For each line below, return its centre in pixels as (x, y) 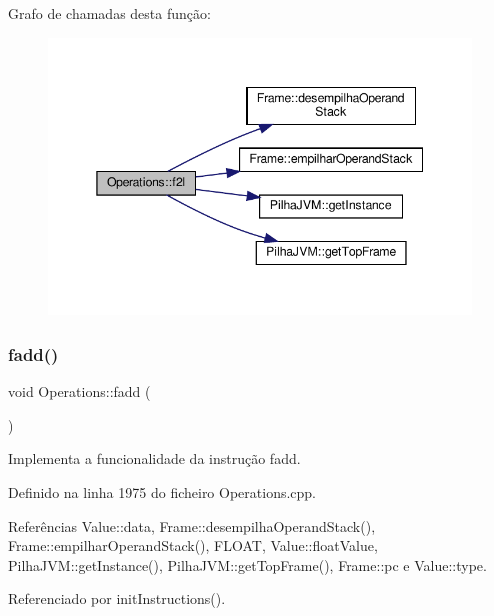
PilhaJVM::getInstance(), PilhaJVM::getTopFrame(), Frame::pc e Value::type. (247, 564)
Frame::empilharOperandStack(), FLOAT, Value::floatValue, (193, 545)
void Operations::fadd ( (79, 391)
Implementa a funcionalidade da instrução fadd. (154, 458)
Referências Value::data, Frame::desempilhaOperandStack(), (192, 525)
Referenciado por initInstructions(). (117, 598)
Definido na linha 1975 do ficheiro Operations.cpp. (162, 491)
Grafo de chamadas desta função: (109, 13)
